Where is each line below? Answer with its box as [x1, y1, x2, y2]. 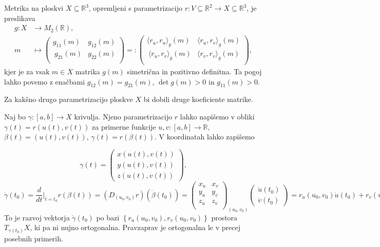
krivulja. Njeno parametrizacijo [74, 111, 173, 121]
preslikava [4, 12, 35, 23]
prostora [211, 212, 238, 222]
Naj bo [4, 111, 26, 121]
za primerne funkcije [92, 121, 156, 132]
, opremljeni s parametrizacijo [88, 3, 183, 13]
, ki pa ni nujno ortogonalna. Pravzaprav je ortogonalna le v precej [30, 222, 240, 233]
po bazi [96, 212, 120, 222]
